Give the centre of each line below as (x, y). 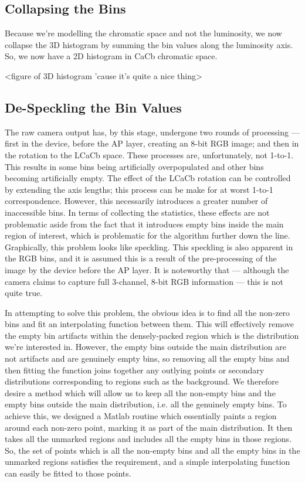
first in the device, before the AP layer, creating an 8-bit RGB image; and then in (152, 143)
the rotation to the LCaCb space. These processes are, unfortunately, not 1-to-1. (149, 154)
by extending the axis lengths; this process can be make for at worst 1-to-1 (139, 189)
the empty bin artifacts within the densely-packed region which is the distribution (152, 335)
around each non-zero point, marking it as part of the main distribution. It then (149, 427)
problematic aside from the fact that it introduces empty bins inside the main (144, 224)
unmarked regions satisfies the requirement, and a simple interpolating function (148, 462)
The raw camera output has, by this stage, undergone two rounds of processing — (152, 132)
